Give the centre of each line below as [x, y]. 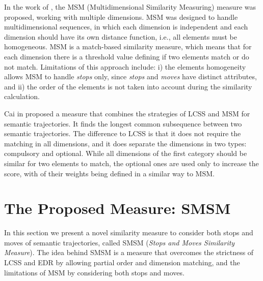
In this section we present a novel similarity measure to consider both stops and [129, 232]
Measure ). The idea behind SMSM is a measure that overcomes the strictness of [129, 252]
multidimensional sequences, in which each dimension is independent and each [126, 27]
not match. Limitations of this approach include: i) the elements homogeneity [125, 66]
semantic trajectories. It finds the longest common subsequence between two [123, 123]
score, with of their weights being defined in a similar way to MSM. [109, 173]
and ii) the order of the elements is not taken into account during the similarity [128, 86]
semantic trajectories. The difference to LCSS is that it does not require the [123, 133]
